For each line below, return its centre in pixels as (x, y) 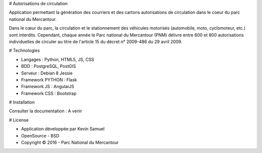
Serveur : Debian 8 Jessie (47, 73)
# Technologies (25, 50)
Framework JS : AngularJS (48, 87)
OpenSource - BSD (40, 136)
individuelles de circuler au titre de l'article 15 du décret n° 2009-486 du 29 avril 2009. (96, 42)
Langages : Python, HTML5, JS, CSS (58, 59)
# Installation (22, 102)
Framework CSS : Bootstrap (49, 93)
